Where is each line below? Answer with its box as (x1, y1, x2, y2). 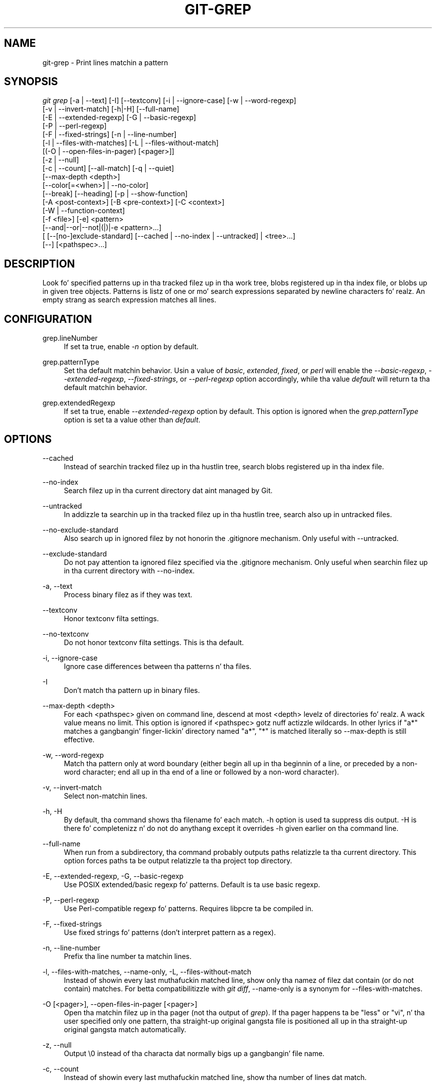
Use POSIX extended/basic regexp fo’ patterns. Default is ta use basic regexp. (64, 880, 321, 889)
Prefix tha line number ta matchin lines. (64, 951, 192, 960)
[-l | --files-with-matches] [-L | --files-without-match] (42, 138, 219, 147)
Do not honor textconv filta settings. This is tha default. (64, 638, 244, 647)
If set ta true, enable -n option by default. (64, 342, 199, 351)
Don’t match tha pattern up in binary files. (64, 685, 200, 694)
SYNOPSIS (4, 75, 58, 88)
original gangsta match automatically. (64, 1025, 187, 1034)
